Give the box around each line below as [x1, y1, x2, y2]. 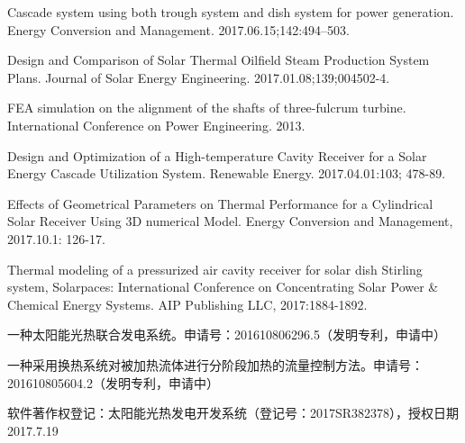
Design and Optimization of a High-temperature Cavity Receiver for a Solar [7, 146, 427, 165]
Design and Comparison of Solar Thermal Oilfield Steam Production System [7, 50, 430, 69]
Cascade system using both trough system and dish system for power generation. [7, 3, 454, 21]
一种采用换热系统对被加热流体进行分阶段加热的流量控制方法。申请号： [7, 355, 424, 374]
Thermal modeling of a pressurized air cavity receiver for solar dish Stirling [7, 259, 423, 278]
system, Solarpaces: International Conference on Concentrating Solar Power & [7, 277, 439, 296]
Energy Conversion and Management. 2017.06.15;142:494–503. [7, 20, 350, 39]
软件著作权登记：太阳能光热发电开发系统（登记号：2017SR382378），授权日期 [7, 403, 460, 422]
